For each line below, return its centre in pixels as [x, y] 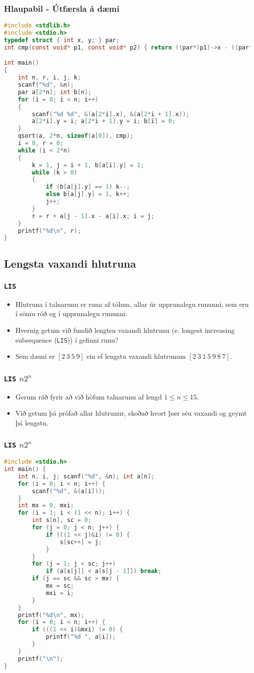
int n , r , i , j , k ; [49, 78]
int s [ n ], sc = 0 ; [62, 520]
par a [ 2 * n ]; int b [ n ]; [55, 92]
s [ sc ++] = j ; [81, 542]
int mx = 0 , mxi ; [46, 506]
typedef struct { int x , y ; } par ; [62, 40]
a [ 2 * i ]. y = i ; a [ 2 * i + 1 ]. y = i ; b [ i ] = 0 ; [104, 121]
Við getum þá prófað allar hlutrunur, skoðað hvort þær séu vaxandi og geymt [131, 413]
